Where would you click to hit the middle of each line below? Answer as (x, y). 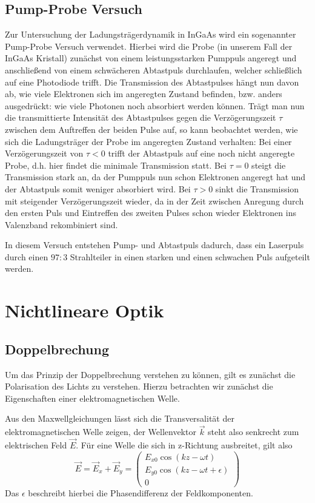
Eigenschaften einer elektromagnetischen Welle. (92, 398)
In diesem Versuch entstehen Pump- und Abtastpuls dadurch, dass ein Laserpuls (154, 245)
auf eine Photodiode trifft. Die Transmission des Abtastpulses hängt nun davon (152, 82)
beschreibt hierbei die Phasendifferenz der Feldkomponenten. (141, 493)
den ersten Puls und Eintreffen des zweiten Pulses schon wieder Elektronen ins (151, 213)
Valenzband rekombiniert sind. (61, 224)
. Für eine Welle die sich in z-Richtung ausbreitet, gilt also (184, 445)
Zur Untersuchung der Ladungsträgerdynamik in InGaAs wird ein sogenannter (151, 34)
